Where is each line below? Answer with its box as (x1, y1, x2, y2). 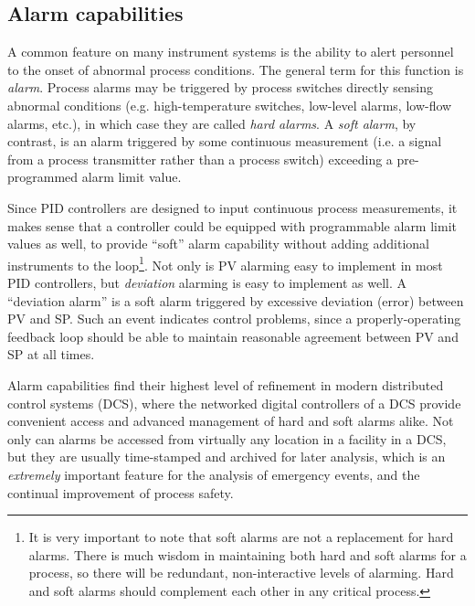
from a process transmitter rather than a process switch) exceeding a (7, 149, 393, 168)
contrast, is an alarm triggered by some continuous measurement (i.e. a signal (7, 132, 442, 151)
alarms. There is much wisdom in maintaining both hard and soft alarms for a (28, 545, 467, 564)
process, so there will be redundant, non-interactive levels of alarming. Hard (28, 563, 454, 582)
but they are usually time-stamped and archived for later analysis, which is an (7, 447, 446, 466)
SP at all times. (7, 345, 95, 364)
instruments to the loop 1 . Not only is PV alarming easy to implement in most (7, 252, 443, 274)
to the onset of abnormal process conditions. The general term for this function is (7, 59, 464, 79)
